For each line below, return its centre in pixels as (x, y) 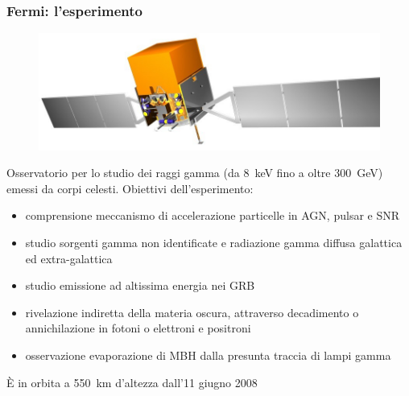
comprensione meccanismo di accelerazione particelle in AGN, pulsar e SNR (213, 215)
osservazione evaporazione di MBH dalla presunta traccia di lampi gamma (208, 355)
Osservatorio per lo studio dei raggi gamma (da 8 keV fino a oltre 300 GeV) (195, 173)
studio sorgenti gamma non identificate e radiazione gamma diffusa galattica (214, 243)
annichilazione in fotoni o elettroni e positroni (138, 328)
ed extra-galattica (69, 258)
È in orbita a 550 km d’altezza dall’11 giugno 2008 (132, 382)
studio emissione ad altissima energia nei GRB (140, 285)
